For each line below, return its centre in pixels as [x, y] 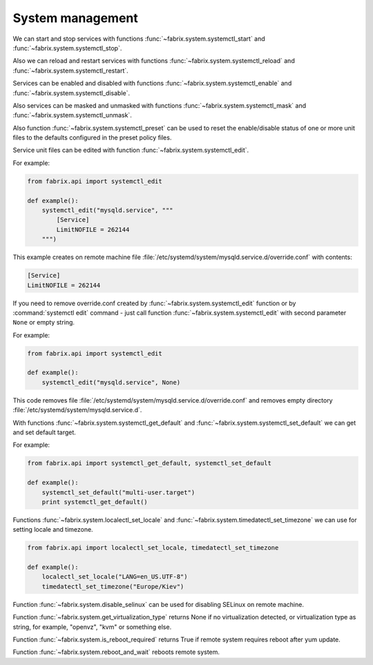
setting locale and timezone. [53, 530]
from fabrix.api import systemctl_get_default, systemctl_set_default [150, 463]
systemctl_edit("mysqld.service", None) [111, 382]
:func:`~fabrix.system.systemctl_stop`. [67, 48]
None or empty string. [44, 322]
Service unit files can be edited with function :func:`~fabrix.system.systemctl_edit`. [131, 150]
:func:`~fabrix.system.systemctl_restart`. [71, 70]
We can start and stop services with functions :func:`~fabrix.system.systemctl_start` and [139, 39]
